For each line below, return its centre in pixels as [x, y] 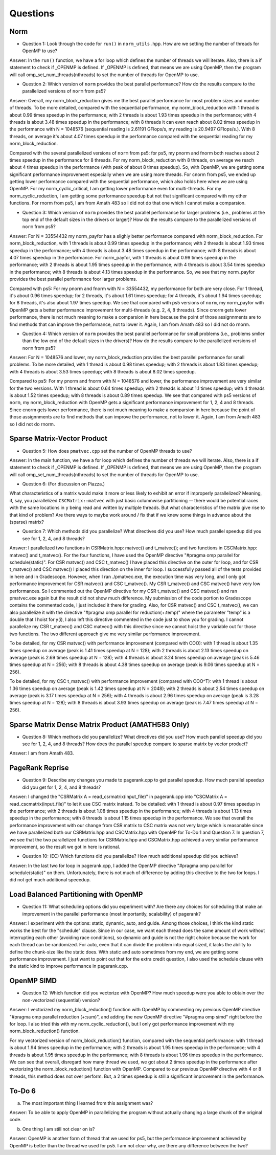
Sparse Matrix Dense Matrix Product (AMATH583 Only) [99, 725]
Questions [32, 13]
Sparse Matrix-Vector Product [58, 439]
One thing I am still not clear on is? [59, 1129]
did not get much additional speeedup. [50, 880]
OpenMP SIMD [33, 981]
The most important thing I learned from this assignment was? [88, 1103]
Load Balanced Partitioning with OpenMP [76, 894]
